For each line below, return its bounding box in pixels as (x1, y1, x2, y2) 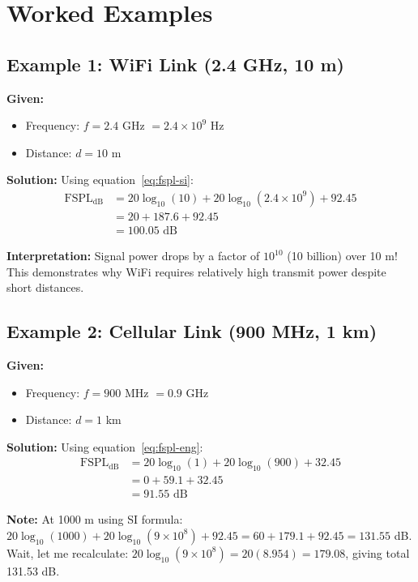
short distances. (6, 279, 84, 296)
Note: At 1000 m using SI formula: (6, 511, 183, 528)
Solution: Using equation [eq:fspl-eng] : (6, 438, 203, 455)
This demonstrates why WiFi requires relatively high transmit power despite (6, 263, 386, 280)
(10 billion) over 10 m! (287, 247, 398, 264)
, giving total (345, 544, 410, 561)
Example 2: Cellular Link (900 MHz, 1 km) (6, 319, 377, 344)
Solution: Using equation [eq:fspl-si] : (6, 171, 194, 188)
